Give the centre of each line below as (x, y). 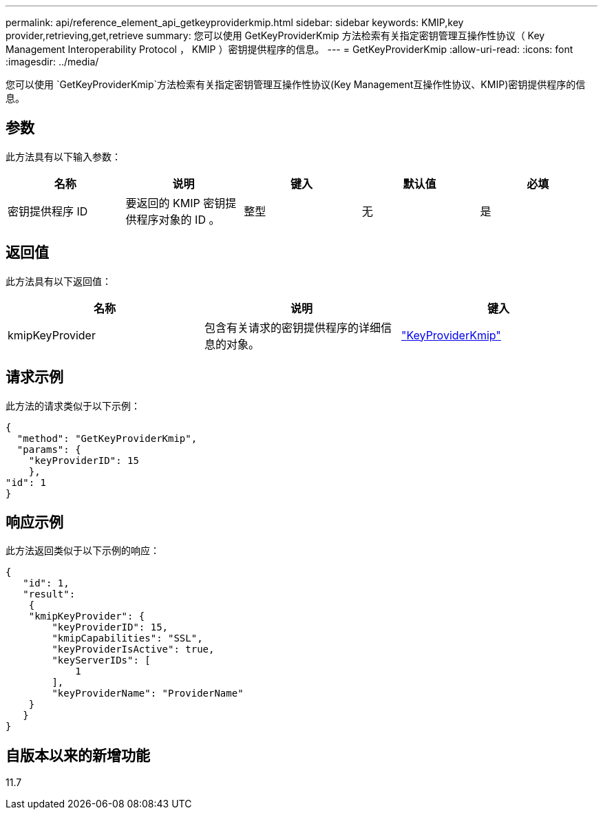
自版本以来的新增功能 (78, 755)
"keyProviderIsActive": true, (133, 649)
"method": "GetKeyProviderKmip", (107, 438)
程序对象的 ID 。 (178, 219)
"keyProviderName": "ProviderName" (148, 694)
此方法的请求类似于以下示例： (73, 405)
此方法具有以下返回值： (59, 281)
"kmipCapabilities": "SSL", (127, 638)
